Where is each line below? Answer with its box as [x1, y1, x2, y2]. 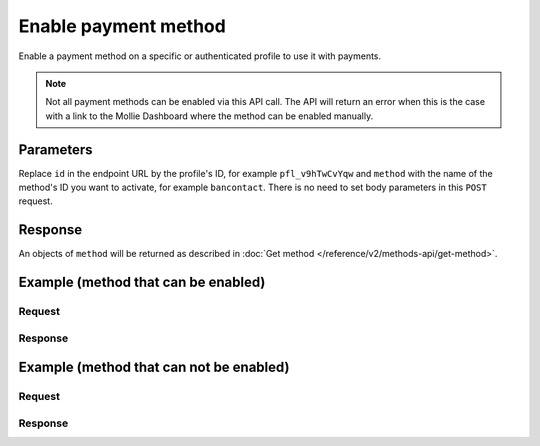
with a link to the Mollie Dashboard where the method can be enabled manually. [45, 110, 374, 122]
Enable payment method [18, 15, 227, 37]
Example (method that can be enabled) [18, 274, 266, 291]
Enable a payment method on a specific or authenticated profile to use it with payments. [18, 50, 382, 62]
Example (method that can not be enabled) [18, 359, 290, 376]
